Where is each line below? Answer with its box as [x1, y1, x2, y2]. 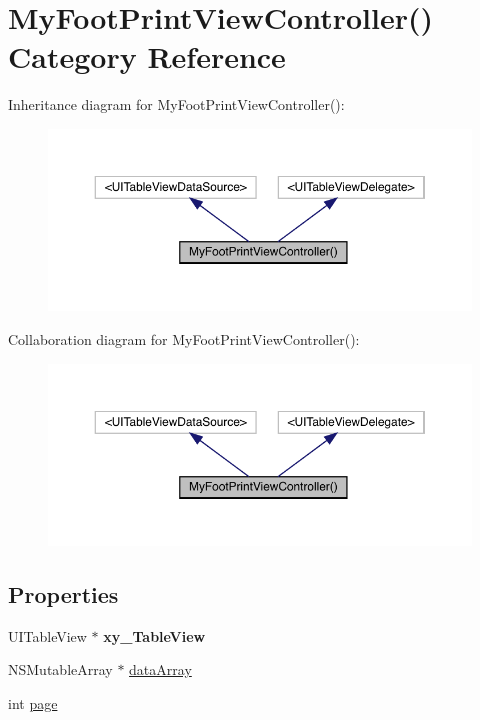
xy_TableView [103, 625, 206, 646]
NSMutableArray [8, 659, 113, 680]
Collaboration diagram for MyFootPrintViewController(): [8, 328, 360, 349]
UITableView [8, 625, 87, 646]
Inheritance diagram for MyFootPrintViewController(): [8, 94, 345, 115]
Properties [8, 578, 119, 609]
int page [8, 692, 58, 713]
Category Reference [8, 36, 286, 77]
